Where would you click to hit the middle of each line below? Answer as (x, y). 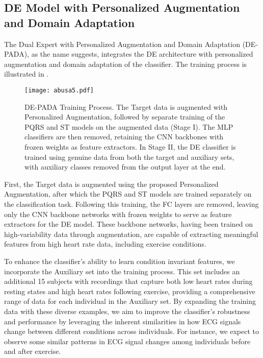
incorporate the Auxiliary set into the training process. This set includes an (122, 271)
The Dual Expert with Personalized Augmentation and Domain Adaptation (122, 44)
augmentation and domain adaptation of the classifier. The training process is (126, 64)
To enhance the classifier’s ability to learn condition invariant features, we (120, 261)
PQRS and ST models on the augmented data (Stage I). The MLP (129, 126)
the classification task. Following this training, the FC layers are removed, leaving (131, 204)
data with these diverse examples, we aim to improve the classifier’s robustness (127, 311)
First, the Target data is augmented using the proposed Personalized (111, 184)
